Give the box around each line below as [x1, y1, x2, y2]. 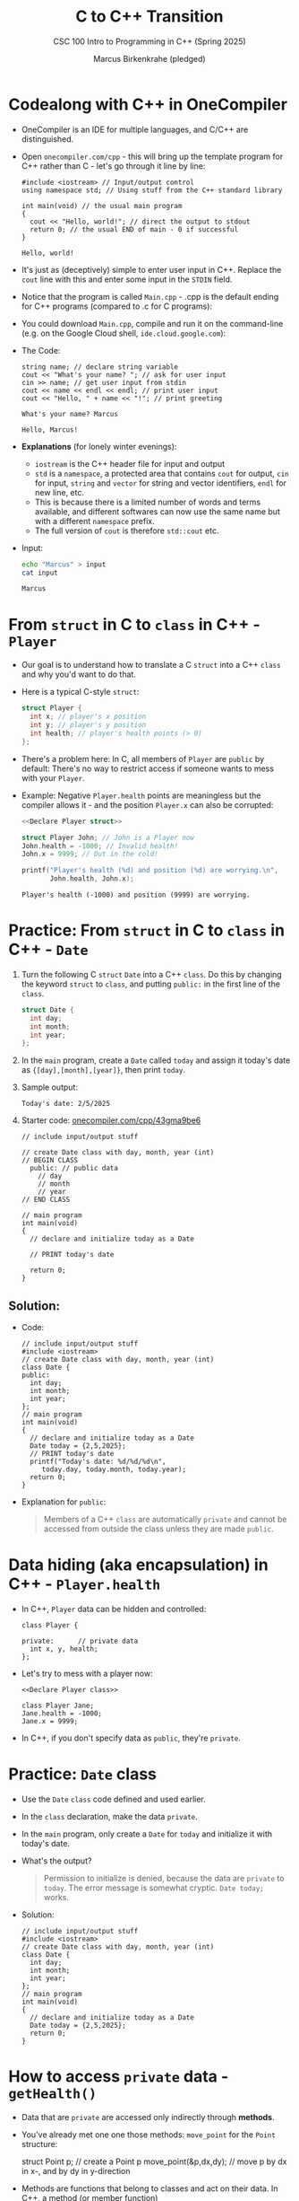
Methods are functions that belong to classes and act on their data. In [21, 2183, 278, 2194]
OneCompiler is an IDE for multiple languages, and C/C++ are [21, 124, 249, 135]
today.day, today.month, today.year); [41, 1465, 187, 1474]
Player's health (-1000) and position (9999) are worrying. [21, 890, 251, 899]
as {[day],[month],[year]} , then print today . [21, 1065, 185, 1075]
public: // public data [30, 1164, 118, 1173]
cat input [21, 568, 59, 577]
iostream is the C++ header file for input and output [34, 458, 226, 469]
